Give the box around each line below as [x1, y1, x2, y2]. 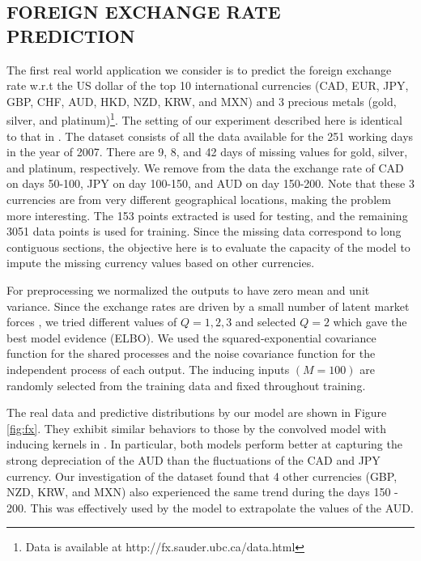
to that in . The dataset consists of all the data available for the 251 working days [6, 127, 414, 144]
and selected [235, 313, 296, 330]
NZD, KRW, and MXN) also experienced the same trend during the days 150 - [6, 483, 398, 500]
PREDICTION [6, 23, 135, 48]
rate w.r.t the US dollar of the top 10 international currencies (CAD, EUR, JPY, [6, 77, 409, 94]
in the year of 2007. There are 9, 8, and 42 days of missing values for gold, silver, [6, 143, 408, 160]
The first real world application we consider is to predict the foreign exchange [6, 61, 392, 78]
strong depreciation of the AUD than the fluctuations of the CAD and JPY [6, 451, 381, 468]
